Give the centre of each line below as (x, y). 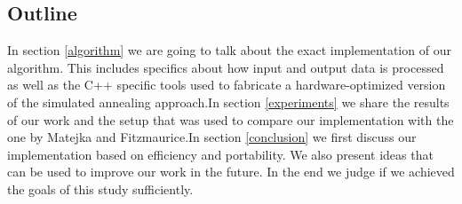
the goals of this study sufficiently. (100, 188)
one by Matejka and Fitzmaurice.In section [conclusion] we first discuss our (212, 137)
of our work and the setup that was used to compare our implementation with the (231, 119)
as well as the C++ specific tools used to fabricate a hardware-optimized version (227, 85)
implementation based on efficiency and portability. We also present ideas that (220, 154)
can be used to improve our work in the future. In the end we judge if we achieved (231, 172)
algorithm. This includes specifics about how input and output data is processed (226, 67)
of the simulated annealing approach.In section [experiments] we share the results (228, 102)
